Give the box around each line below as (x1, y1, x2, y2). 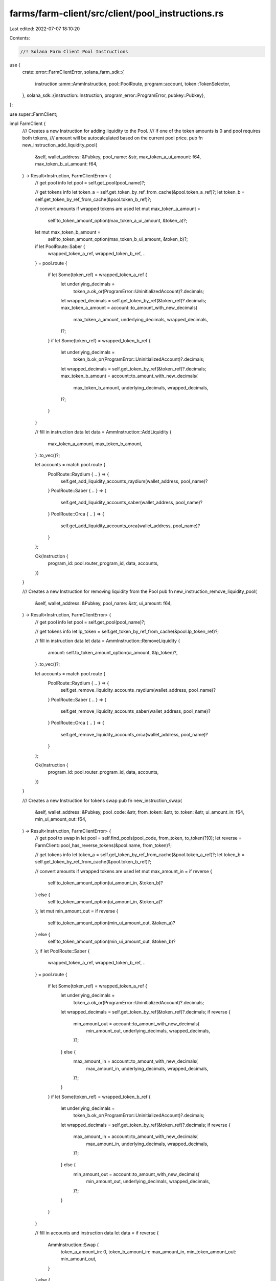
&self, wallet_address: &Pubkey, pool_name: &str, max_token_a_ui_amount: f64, (35, 154, 201, 160)
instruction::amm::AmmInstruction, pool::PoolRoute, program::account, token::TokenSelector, (35, 80, 231, 87)
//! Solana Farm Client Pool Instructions (20, 49, 128, 54)
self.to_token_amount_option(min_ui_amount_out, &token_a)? (48, 920, 176, 926)
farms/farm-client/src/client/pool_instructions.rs (9, 8, 224, 19)
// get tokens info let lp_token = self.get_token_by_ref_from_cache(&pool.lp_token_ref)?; (35, 628, 219, 634)
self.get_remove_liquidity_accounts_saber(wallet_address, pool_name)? (60, 708, 211, 714)
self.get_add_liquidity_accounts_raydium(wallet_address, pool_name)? (60, 478, 208, 484)
